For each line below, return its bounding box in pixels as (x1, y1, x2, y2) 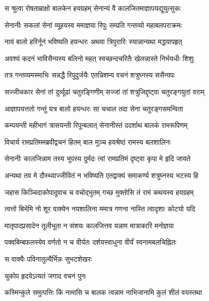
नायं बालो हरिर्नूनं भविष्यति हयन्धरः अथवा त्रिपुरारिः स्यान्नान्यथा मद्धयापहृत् (4, 36, 182, 47)
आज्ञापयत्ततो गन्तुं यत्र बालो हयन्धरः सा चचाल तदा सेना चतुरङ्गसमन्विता (4, 103, 183, 113)
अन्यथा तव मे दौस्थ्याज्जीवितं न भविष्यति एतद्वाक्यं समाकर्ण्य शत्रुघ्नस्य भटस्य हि (4, 170, 199, 180)
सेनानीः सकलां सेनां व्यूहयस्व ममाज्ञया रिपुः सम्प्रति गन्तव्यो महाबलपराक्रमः (4, 19, 182, 30)
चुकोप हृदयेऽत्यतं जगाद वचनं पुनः (4, 270, 87, 281)
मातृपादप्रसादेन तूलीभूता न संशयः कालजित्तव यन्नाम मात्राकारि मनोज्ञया (4, 220, 174, 230)
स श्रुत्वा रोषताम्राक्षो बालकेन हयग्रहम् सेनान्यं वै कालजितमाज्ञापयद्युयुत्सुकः (4, 3, 181, 13)
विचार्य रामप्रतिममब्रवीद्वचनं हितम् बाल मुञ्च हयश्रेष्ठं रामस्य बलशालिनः (4, 136, 171, 147)
